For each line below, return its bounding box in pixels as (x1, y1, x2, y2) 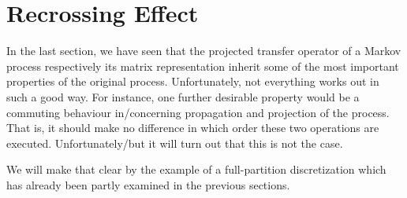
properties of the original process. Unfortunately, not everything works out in (6, 73, 379, 90)
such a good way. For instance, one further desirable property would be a (6, 88, 360, 104)
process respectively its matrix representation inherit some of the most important (6, 57, 399, 74)
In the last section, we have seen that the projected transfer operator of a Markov (6, 42, 401, 59)
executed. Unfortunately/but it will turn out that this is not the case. (6, 134, 343, 151)
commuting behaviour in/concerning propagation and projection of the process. (6, 104, 390, 120)
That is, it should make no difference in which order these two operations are (6, 119, 379, 136)
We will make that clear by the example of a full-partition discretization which (6, 161, 386, 178)
